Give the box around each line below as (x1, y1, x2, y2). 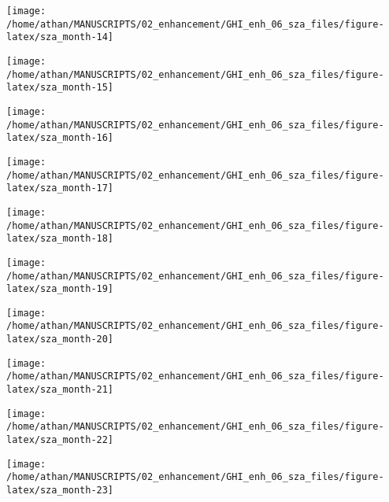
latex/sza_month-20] (6, 334, 114, 345)
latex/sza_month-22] (6, 434, 114, 446)
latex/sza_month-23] (6, 485, 114, 496)
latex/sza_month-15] (6, 82, 114, 94)
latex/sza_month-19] (6, 283, 114, 295)
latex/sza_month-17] (6, 183, 114, 194)
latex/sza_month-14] (6, 31, 114, 43)
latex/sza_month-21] (6, 384, 114, 396)
